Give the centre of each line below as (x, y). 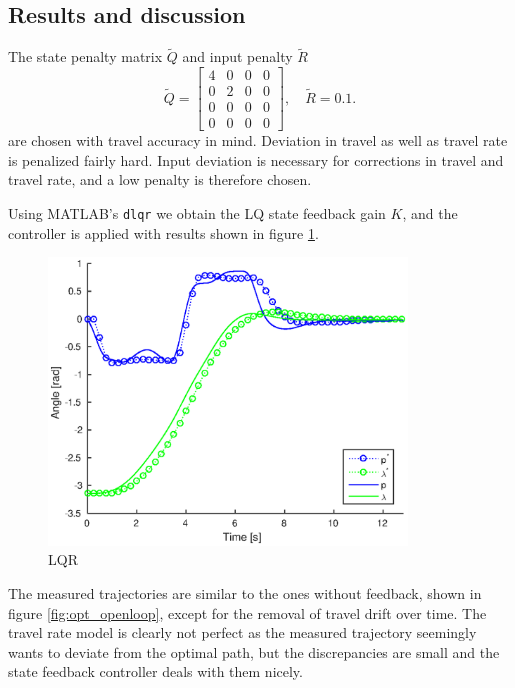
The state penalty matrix (85, 56)
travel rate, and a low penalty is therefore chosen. (160, 179)
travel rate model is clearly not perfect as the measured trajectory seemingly (242, 632)
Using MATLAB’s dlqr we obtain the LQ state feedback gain (197, 212)
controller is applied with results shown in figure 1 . (163, 232)
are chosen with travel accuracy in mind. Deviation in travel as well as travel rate (258, 140)
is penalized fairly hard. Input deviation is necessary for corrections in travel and (256, 159)
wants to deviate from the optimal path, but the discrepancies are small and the (254, 651)
